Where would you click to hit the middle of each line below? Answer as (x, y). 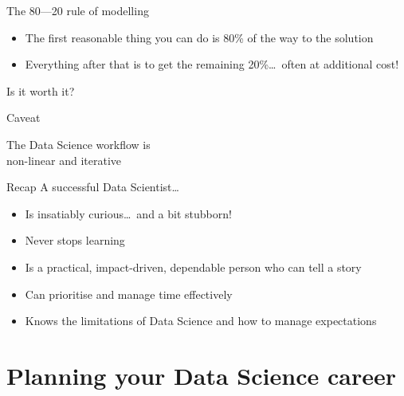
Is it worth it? (41, 90)
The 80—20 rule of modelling (78, 10)
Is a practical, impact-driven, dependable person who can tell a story (193, 267)
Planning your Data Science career (201, 375)
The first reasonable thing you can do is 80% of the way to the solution (199, 37)
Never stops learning (75, 240)
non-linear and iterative (64, 160)
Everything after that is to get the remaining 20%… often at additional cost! (212, 64)
